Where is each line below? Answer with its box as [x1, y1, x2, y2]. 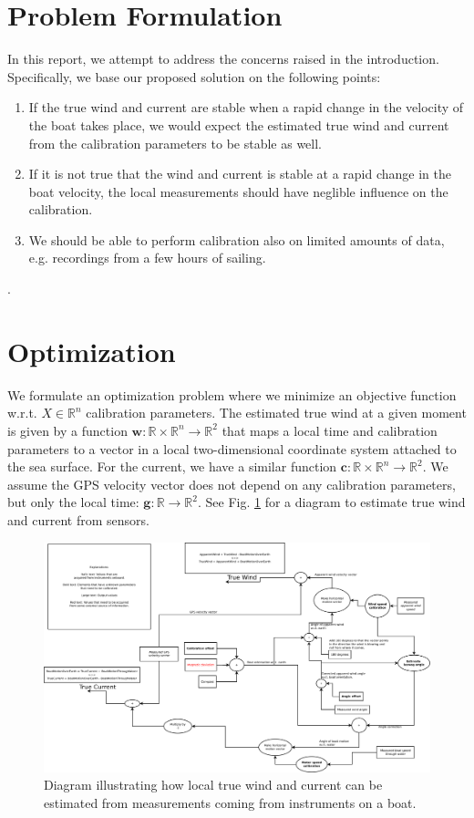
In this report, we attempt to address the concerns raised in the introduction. [7, 49, 439, 68]
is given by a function [7, 420, 128, 440]
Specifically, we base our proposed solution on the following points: [7, 67, 381, 86]
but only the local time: [7, 492, 139, 512]
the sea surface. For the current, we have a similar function [7, 457, 337, 476]
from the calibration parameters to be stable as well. [28, 133, 322, 152]
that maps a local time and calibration [222, 420, 438, 440]
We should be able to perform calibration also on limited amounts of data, [28, 230, 445, 249]
